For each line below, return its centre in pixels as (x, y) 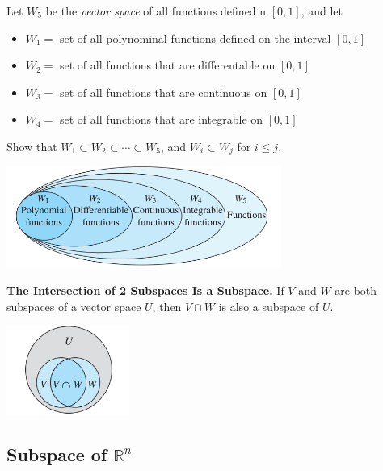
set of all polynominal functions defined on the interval (196, 38)
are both (356, 290)
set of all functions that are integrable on (162, 119)
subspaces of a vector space (74, 306)
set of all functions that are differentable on (168, 65)
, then (167, 306)
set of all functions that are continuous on (164, 92)
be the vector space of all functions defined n (156, 11)
